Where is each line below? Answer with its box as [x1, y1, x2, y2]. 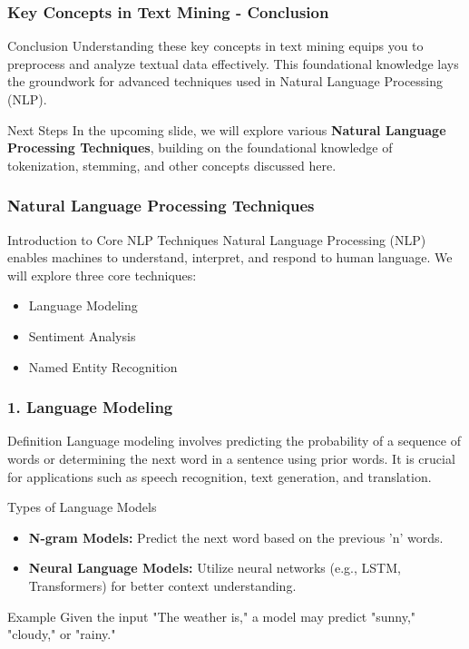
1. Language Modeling [7, 396, 173, 418]
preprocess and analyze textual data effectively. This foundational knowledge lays [7, 54, 459, 73]
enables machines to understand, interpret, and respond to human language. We [7, 248, 453, 267]
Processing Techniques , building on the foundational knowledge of [7, 138, 393, 157]
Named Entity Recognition [28, 357, 178, 376]
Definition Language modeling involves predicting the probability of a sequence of [7, 431, 462, 450]
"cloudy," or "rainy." [7, 624, 116, 644]
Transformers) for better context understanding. [28, 575, 297, 595]
